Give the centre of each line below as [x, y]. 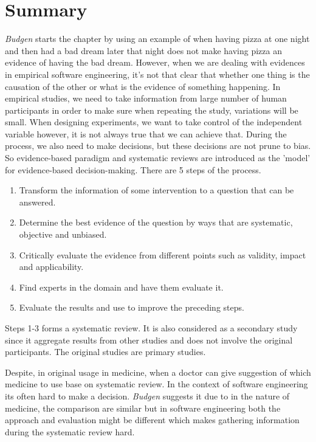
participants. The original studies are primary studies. [105, 352]
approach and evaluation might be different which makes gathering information [152, 420]
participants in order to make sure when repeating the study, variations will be [152, 110]
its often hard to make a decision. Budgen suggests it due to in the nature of [147, 395]
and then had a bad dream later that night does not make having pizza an [143, 50]
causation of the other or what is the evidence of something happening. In [143, 86]
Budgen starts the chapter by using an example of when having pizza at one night [157, 39]
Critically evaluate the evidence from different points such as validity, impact [163, 254]
